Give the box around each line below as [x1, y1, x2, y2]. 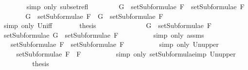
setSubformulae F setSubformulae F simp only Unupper [10, 39, 219, 49]
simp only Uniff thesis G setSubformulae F [3, 20, 212, 30]
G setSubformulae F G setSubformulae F [25, 11, 163, 21]
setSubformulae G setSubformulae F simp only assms [3, 29, 204, 40]
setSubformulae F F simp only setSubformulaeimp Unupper [16, 48, 236, 58]
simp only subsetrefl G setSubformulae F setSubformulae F [26, 1, 245, 11]
